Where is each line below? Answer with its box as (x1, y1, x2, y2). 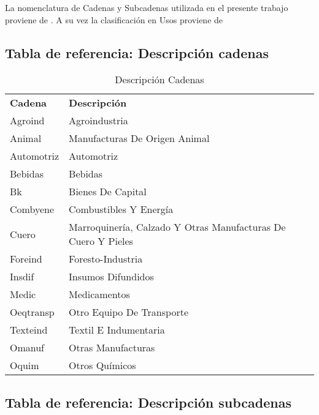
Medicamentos (69, 287, 130, 302)
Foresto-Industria (69, 252, 143, 266)
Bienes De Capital (69, 184, 147, 199)
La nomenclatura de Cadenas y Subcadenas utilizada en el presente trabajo (5, 1, 288, 13)
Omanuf (10, 340, 45, 355)
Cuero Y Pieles (69, 234, 133, 249)
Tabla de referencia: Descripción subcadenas (5, 392, 292, 411)
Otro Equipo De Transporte (69, 305, 188, 320)
